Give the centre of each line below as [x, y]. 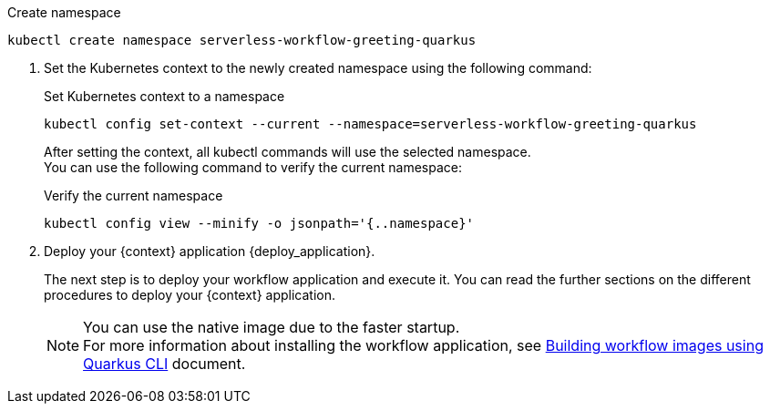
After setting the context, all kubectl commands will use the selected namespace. [287, 152]
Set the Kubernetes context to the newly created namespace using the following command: [318, 68]
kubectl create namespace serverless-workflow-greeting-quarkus [242, 40]
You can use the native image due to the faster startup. [272, 327]
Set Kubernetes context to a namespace [164, 96]
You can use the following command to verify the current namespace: [253, 167]
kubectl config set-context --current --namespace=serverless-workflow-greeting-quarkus [370, 124]
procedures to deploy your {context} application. [190, 295]
